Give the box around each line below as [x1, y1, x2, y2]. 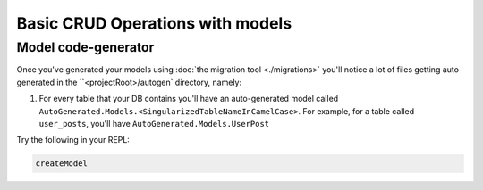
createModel [35, 159, 89, 169]
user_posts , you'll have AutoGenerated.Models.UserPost [38, 118, 270, 128]
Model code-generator [16, 39, 155, 55]
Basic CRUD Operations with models [16, 13, 292, 33]
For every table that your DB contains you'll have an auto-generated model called [38, 94, 339, 104]
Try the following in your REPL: [16, 135, 130, 145]
